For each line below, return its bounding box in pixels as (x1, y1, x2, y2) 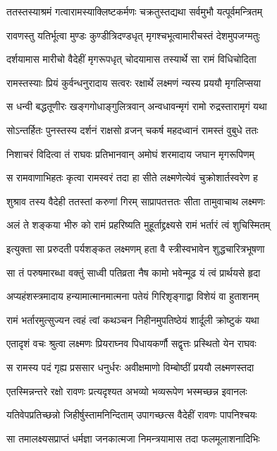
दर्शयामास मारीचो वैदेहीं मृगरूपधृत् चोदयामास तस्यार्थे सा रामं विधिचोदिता (6, 52, 257, 66)
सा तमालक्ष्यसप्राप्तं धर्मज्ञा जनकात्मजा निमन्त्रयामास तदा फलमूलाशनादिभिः (6, 431, 260, 445)
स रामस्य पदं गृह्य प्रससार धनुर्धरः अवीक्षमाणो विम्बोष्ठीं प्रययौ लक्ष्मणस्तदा (6, 359, 254, 374)
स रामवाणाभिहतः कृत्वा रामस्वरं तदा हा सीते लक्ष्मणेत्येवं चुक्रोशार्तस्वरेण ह (6, 170, 258, 185)
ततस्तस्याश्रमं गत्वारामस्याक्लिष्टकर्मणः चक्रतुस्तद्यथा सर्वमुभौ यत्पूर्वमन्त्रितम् (6, 4, 262, 18)
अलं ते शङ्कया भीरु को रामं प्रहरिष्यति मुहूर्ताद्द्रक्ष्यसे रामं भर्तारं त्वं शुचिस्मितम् (6, 217, 271, 232)
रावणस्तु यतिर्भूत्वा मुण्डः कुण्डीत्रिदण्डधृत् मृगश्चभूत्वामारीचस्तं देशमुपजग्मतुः (6, 28, 260, 42)
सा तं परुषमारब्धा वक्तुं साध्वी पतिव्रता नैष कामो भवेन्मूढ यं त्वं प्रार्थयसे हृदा (6, 265, 261, 279)
